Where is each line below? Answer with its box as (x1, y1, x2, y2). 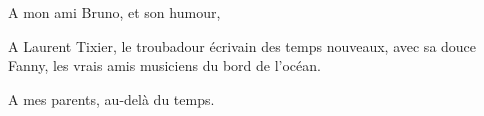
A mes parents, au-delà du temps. (8, 88, 215, 109)
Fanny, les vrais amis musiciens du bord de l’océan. (8, 55, 321, 76)
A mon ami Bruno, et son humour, (8, 2, 221, 22)
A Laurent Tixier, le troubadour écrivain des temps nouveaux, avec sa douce (8, 35, 477, 56)
